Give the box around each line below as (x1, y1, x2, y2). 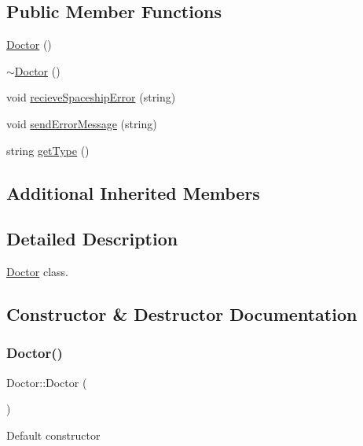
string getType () (6, 142, 90, 158)
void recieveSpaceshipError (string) (6, 89, 176, 105)
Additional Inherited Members (6, 180, 260, 205)
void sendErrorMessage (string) (6, 115, 157, 131)
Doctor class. (6, 264, 68, 280)
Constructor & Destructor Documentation (6, 302, 357, 326)
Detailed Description (6, 227, 178, 251)
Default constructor (6, 426, 101, 443)
